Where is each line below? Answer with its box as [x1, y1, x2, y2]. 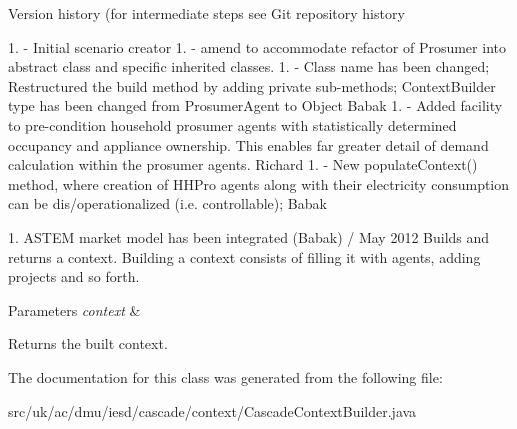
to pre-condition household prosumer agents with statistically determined [8, 114, 457, 135]
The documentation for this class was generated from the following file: [8, 366, 443, 387]
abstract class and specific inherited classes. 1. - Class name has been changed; [8, 56, 490, 77]
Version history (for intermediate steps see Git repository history [8, 3, 405, 23]
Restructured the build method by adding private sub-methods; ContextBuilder [8, 75, 496, 96]
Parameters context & [8, 299, 141, 320]
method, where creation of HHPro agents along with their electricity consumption [8, 173, 510, 194]
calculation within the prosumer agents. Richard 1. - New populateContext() [8, 154, 478, 175]
